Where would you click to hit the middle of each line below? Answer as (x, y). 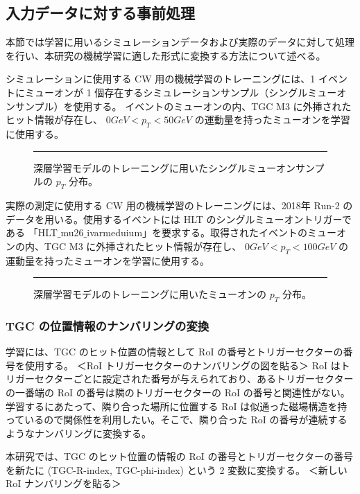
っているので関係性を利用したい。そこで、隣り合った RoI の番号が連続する (177, 420)
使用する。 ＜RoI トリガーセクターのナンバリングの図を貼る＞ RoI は (182, 365)
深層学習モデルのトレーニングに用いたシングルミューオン (164, 167)
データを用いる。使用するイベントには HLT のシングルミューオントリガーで (179, 219)
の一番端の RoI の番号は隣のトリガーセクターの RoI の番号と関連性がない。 (178, 392)
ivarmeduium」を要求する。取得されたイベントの (197, 232)
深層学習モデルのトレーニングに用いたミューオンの (150, 294)
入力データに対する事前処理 (100, 13)
